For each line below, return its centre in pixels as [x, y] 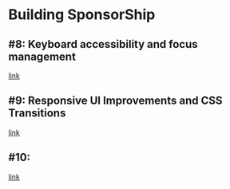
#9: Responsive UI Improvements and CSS [115, 101]
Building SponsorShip [82, 15]
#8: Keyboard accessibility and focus [103, 44]
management [42, 56]
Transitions [37, 113]
